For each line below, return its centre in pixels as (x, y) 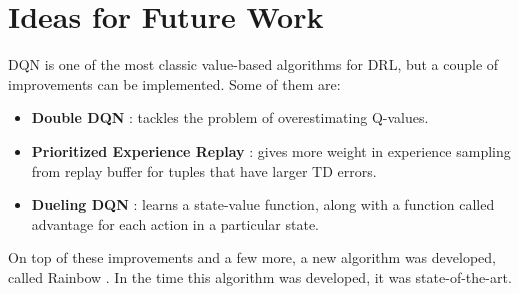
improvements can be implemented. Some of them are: (174, 83)
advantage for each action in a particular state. (175, 223)
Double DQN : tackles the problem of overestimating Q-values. (230, 117)
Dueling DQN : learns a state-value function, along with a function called (263, 204)
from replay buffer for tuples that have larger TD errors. (204, 170)
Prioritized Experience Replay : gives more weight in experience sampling (271, 150)
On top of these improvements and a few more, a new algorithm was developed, (252, 257)
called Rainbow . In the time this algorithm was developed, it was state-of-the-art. (260, 276)
